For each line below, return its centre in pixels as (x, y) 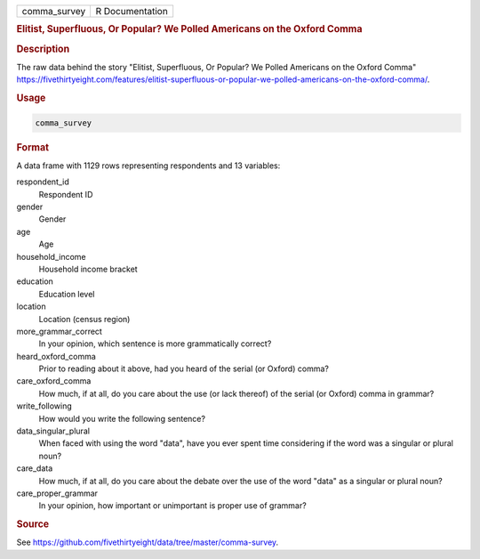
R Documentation (132, 11)
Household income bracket (88, 269)
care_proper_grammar (57, 493)
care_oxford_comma (54, 381)
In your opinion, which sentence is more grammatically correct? (155, 344)
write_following (44, 406)
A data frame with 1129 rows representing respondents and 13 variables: (148, 166)
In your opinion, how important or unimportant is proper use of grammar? (172, 506)
